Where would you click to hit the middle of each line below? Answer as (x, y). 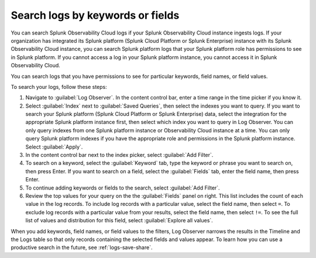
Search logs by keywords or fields (95, 15)
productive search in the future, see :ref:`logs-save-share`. (82, 247)
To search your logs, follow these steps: (59, 87)
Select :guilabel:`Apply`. (54, 147)
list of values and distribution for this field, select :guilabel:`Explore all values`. (119, 221)
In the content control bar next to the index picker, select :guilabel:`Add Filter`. (119, 155)
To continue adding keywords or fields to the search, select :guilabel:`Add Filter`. (123, 188)
